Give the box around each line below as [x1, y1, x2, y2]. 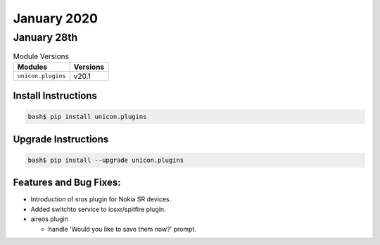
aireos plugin [30, 215, 68, 223]
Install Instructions [13, 90, 98, 102]
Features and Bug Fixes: [13, 177, 121, 189]
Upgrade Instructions [13, 133, 109, 145]
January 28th [13, 31, 78, 44]
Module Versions [13, 51, 70, 61]
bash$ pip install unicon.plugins [27, 113, 147, 121]
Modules [17, 62, 48, 72]
